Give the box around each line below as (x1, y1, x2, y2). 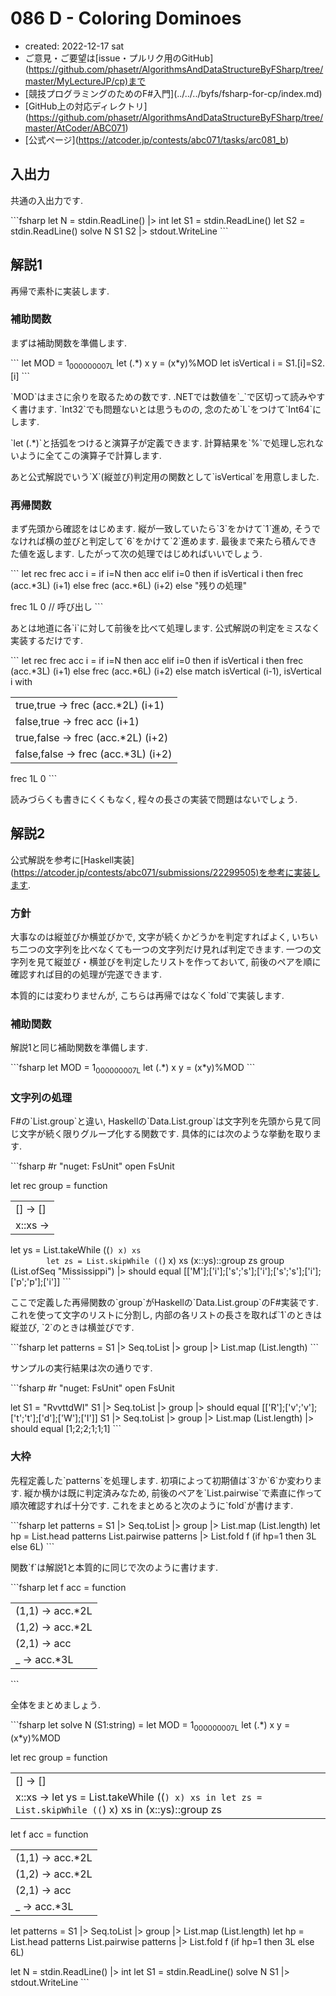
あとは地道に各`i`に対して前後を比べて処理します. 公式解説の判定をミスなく (10, 622, 321, 634)
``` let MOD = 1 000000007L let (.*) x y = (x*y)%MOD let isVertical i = (10, 357, 284, 371)
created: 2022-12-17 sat (24, 40, 125, 52)
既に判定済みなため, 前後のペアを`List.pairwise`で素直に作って (67, 1487, 323, 1499)
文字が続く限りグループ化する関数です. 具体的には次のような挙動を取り (18, 1128, 313, 1140)
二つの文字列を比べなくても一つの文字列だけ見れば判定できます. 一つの (18, 943, 313, 956)
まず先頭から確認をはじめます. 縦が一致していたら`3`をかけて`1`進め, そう (10, 522, 312, 534)
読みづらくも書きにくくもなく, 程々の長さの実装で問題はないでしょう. (10, 793, 298, 805)
